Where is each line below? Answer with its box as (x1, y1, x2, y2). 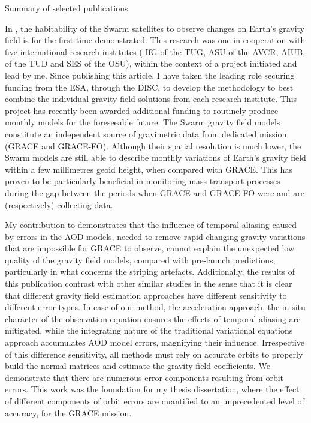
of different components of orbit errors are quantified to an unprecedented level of (5, 395, 304, 407)
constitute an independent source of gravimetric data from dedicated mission (5, 127, 287, 140)
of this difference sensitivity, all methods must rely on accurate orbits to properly (5, 347, 303, 360)
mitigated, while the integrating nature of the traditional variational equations (5, 324, 293, 337)
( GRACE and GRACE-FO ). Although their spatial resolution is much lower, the (5, 139, 301, 152)
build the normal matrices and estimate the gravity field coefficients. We (5, 359, 270, 372)
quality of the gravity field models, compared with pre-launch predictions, (5, 253, 276, 266)
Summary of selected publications (5, 2, 128, 14)
